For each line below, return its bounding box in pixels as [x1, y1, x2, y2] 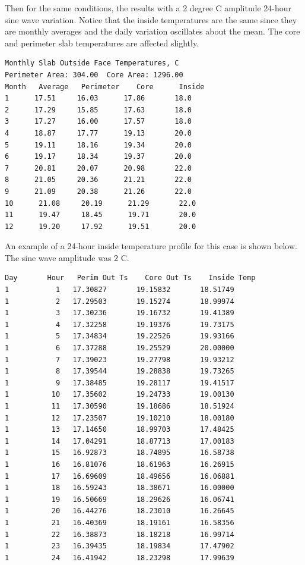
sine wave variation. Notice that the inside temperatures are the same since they [5, 13, 297, 26]
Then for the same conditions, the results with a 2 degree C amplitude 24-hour [5, 2, 292, 14]
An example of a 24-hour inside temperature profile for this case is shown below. [5, 240, 297, 252]
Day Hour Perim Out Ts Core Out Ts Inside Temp [5, 274, 256, 282]
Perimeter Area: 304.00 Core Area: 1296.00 [5, 70, 183, 79]
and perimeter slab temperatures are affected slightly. [5, 36, 199, 49]
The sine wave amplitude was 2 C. [5, 251, 129, 263]
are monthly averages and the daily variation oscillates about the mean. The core [5, 25, 300, 37]
